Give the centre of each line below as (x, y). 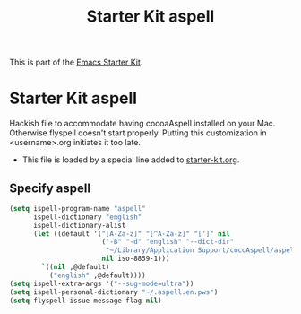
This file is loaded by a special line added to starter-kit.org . (131, 160)
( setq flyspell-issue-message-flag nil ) (86, 301)
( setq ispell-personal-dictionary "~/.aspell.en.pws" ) (114, 292)
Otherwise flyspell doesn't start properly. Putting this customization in (138, 133)
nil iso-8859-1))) (136, 259)
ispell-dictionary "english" (87, 217)
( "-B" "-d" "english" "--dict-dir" (168, 242)
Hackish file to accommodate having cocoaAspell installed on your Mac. (142, 124)
